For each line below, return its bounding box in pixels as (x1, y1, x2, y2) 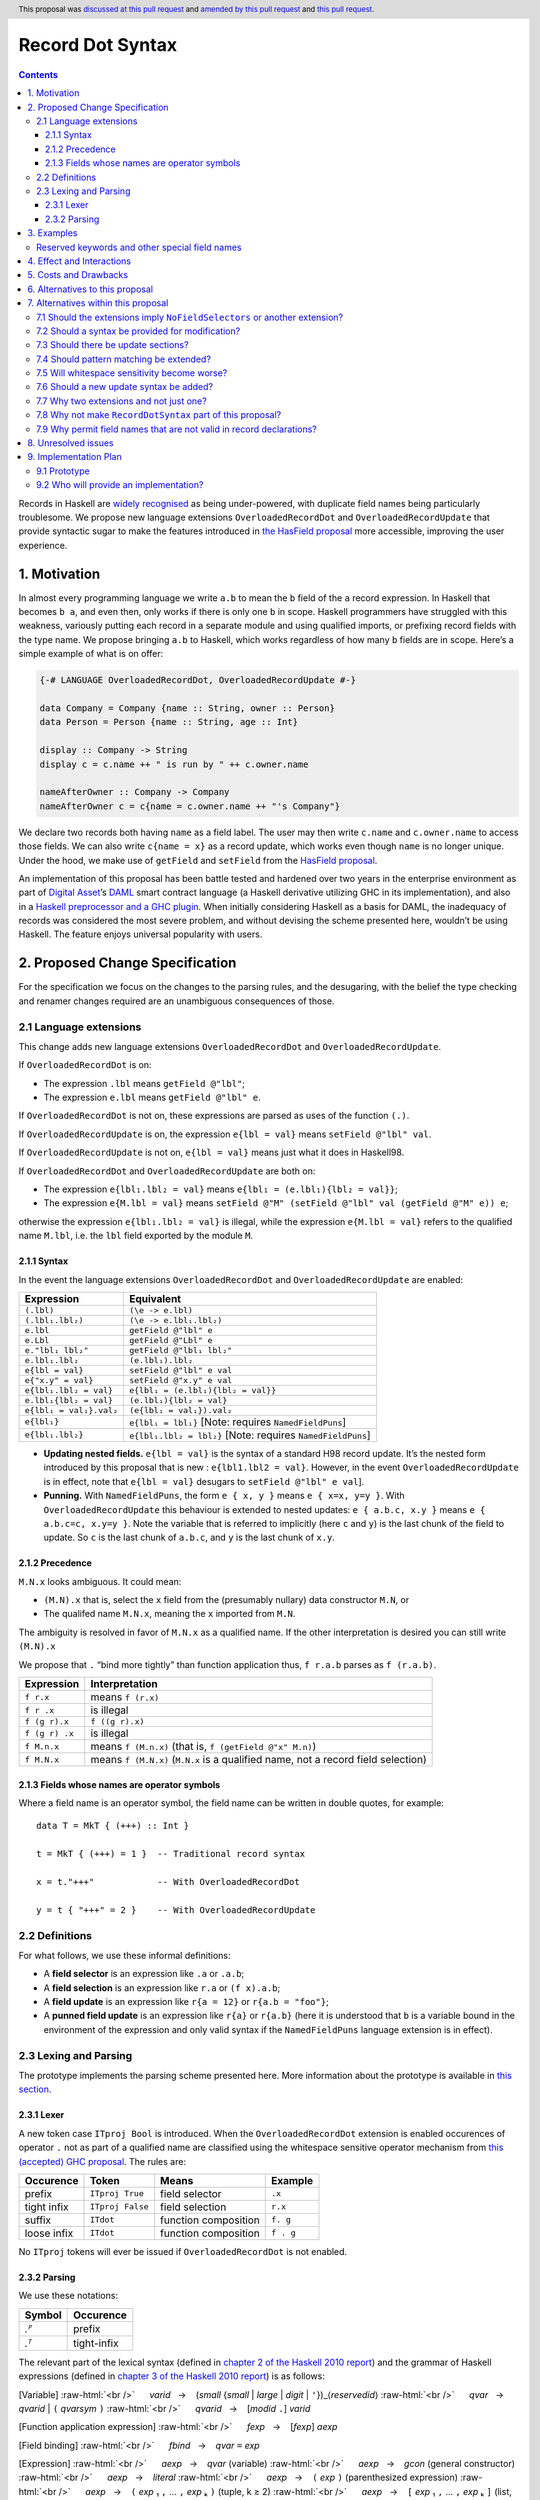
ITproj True (89, 2188, 144, 2199)
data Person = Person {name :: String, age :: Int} (39, 716, 299, 728)
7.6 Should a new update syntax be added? (36, 381, 214, 393)
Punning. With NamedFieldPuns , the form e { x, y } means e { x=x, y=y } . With (43, 1490, 405, 1502)
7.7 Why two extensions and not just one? (36, 395, 207, 407)
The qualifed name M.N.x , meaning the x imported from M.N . (43, 1608, 296, 1620)
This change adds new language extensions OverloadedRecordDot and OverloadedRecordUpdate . (18, 1040, 442, 1052)
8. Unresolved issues (27, 437, 114, 449)
